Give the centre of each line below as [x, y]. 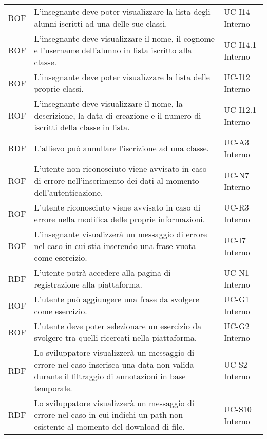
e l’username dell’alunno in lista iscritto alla [113, 50]
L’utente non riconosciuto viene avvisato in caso [120, 169]
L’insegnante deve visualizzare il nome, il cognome [124, 38]
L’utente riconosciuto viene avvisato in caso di [117, 207]
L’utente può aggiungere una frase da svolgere [117, 299]
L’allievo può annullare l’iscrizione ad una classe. [122, 148]
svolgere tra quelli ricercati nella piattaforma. [116, 338]
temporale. [53, 388]
